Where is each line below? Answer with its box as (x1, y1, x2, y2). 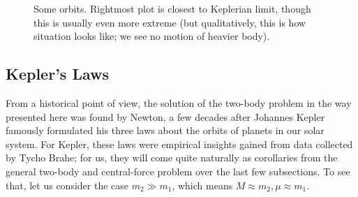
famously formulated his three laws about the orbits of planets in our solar (6, 123, 325, 138)
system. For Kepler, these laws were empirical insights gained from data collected (6, 136, 353, 151)
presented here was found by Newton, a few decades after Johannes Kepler (6, 109, 325, 124)
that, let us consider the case (6, 177, 129, 192)
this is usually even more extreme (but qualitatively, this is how (33, 15, 306, 29)
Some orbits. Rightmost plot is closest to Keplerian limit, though (33, 1, 311, 15)
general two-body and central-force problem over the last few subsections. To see (6, 163, 350, 178)
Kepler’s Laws (6, 63, 109, 85)
